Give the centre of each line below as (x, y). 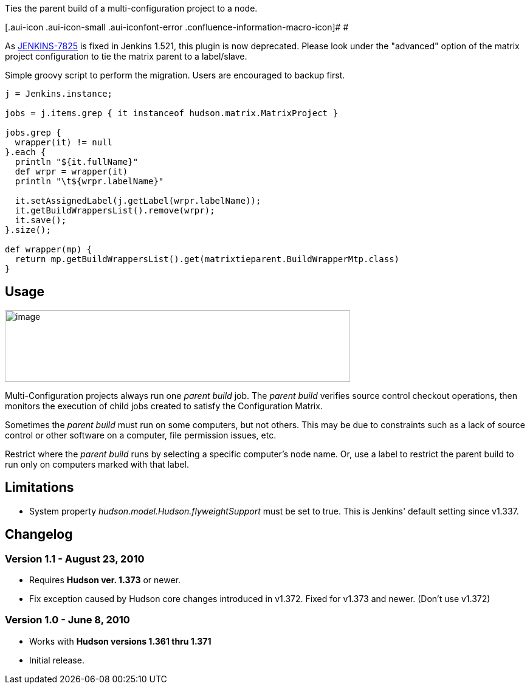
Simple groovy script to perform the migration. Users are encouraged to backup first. (175, 75)
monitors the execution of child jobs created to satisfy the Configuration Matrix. (164, 406)
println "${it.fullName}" (77, 162)
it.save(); (41, 220)
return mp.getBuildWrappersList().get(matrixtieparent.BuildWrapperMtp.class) (207, 259)
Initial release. (57, 660)
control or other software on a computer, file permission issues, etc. (141, 435)
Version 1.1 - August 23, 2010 (75, 559)
